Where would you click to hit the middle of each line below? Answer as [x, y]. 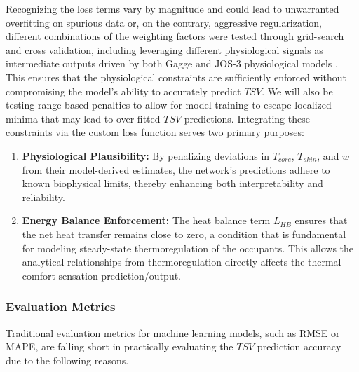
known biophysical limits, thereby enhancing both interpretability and [172, 183]
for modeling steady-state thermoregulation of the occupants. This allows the [188, 248]
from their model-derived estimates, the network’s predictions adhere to [176, 169]
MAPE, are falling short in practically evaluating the [120, 346]
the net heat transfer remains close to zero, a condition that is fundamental [184, 234]
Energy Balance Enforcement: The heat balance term [146, 220]
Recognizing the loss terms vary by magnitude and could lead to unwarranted [172, 8]
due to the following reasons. [67, 360]
